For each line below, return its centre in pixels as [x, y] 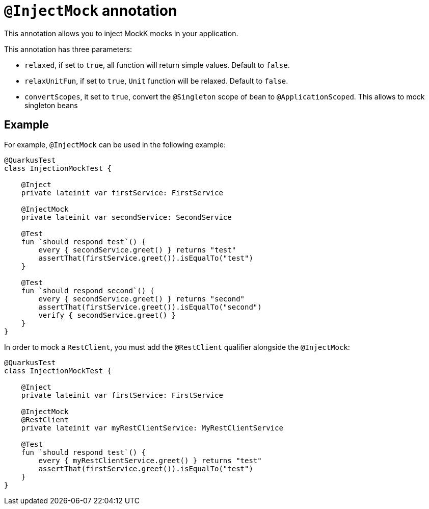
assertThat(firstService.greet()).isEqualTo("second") [150, 307]
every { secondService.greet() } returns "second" [142, 299]
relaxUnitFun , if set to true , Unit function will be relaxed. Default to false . [156, 81]
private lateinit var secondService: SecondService [126, 217]
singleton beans [51, 105]
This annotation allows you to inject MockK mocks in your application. [121, 33]
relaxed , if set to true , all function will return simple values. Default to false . [157, 65]
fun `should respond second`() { [88, 290]
